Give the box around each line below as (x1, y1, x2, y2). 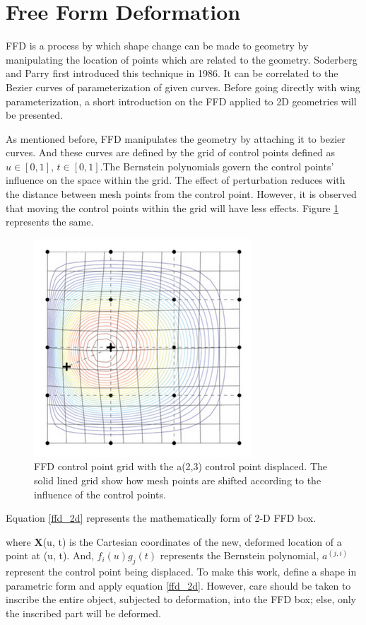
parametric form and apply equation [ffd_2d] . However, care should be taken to (6, 578, 351, 592)
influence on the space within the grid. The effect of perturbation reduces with (6, 173, 346, 187)
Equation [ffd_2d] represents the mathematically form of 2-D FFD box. (6, 510, 317, 525)
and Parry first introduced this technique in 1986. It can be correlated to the (6, 66, 338, 81)
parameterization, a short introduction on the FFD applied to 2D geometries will (6, 93, 357, 108)
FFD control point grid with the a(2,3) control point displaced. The (34, 459, 327, 474)
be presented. (6, 107, 64, 122)
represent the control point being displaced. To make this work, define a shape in (6, 564, 357, 579)
